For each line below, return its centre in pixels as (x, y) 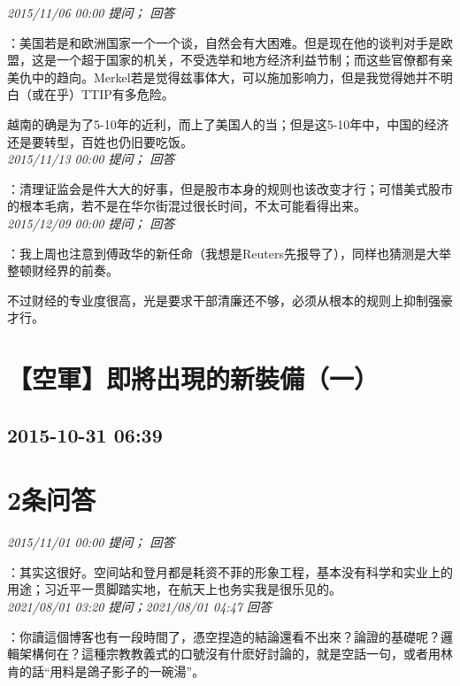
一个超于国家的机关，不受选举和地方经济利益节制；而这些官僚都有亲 (254, 60)
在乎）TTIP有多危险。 (109, 94)
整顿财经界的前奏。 (63, 270)
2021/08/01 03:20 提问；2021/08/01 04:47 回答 (139, 606)
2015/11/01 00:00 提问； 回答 (91, 542)
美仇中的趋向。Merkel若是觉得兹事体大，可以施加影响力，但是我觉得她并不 (224, 77)
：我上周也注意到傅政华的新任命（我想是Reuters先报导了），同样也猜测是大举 (229, 253)
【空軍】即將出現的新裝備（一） (193, 378)
